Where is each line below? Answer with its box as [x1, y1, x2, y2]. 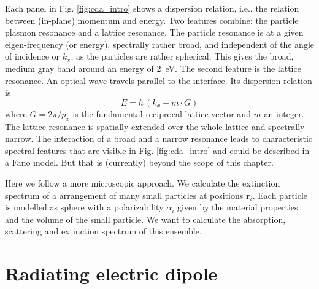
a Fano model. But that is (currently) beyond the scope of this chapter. [5, 156, 274, 169]
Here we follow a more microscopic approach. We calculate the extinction [5, 176, 280, 189]
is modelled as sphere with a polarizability [5, 201, 164, 214]
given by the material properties [177, 201, 298, 214]
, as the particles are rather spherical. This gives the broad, [71, 50, 294, 63]
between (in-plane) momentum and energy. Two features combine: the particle [5, 13, 299, 26]
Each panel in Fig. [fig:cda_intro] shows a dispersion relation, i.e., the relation [5, 2, 299, 14]
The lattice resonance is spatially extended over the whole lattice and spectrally [5, 120, 305, 133]
